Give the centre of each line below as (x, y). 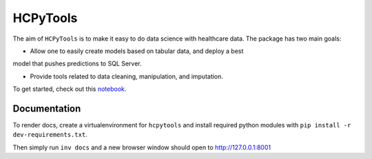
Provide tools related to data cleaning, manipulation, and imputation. (127, 76)
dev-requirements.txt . (50, 135)
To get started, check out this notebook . (70, 89)
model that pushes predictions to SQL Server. (77, 64)
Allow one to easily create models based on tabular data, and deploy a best (137, 51)
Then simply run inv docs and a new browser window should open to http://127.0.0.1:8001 (142, 147)
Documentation (47, 108)
